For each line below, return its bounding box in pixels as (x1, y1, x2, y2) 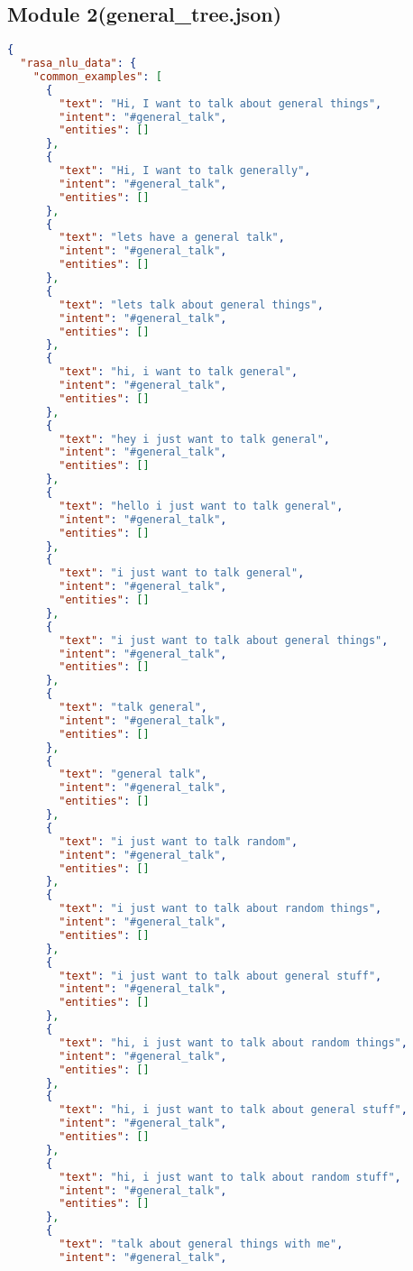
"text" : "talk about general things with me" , (59, 1238, 344, 1251)
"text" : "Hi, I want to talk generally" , (59, 164, 311, 178)
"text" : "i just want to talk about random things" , (59, 902, 382, 916)
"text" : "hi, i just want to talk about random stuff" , (59, 1170, 401, 1184)
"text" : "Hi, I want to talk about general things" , (59, 97, 382, 110)
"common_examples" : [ (32, 69, 162, 83)
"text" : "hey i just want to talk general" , (59, 432, 330, 446)
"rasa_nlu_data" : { (20, 57, 137, 70)
